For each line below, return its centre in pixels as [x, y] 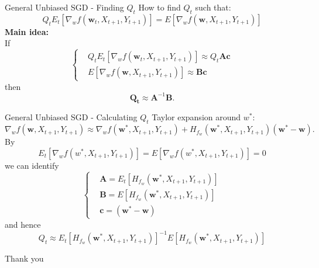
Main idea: [27, 31]
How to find [159, 7]
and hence [23, 224]
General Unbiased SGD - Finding [64, 7]
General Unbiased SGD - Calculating [71, 117]
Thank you [24, 258]
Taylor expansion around [196, 117]
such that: [213, 7]
